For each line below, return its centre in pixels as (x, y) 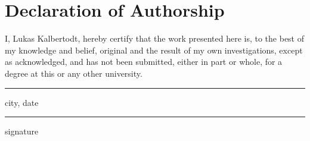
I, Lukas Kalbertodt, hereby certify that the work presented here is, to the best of (155, 38)
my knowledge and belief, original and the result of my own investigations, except (154, 50)
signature (22, 131)
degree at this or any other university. (74, 73)
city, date (22, 102)
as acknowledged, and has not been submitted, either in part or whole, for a (144, 62)
